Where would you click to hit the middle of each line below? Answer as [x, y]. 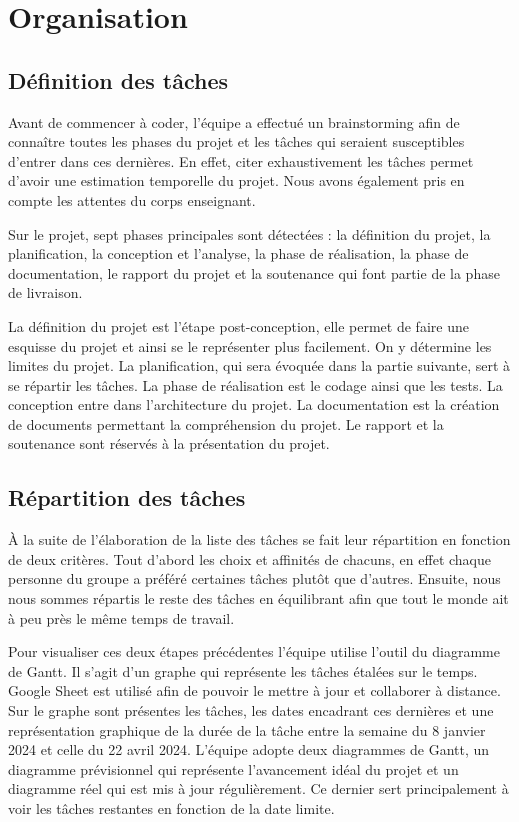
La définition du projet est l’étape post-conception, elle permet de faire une [238, 325]
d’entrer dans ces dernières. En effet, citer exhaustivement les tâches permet [241, 160]
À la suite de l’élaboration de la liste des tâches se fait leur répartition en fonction [259, 539]
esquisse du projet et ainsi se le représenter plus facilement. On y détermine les [250, 345]
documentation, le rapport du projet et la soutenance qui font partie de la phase [254, 272]
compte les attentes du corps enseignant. [132, 199]
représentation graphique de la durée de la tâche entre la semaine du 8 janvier [247, 729]
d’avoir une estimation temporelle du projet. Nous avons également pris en [236, 180]
